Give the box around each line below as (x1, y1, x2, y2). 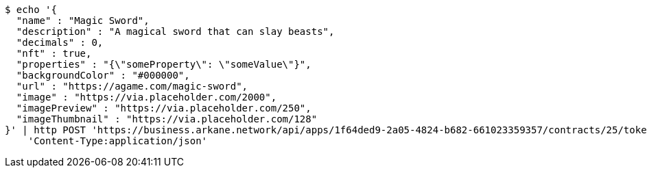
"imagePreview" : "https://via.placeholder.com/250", (16, 103, 311, 114)
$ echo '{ (5, 4, 57, 15)
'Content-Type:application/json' (27, 135, 208, 146)
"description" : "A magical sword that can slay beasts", (16, 26, 335, 37)
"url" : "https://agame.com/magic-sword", (16, 81, 248, 92)
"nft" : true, (16, 48, 92, 59)
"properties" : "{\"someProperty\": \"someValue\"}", (16, 59, 311, 70)
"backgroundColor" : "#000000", (16, 70, 190, 81)
